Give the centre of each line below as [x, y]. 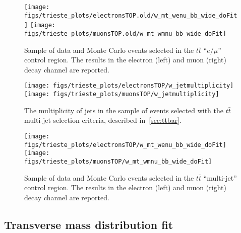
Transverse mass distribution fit [89, 224]
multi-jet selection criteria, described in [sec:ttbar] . [103, 120]
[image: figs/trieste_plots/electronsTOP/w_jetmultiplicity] [129, 86]
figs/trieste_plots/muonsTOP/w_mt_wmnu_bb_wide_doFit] [118, 161]
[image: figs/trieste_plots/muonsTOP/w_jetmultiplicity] [122, 94]
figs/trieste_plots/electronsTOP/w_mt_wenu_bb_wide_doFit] [125, 145]
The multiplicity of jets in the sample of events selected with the [124, 110]
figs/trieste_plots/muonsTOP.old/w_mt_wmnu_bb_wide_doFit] [125, 33]
